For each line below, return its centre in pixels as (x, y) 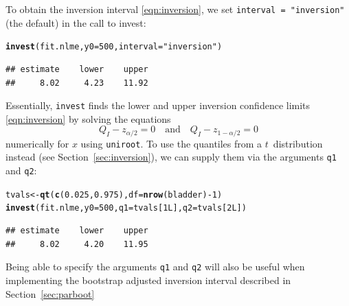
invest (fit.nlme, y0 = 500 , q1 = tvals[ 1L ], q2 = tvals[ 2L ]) (126, 208)
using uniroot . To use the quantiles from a (171, 143)
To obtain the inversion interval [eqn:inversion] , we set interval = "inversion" (175, 9)
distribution (298, 143)
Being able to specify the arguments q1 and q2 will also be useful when (155, 267)
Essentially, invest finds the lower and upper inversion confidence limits (158, 105)
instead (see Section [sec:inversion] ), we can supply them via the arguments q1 (171, 157)
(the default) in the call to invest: (76, 22)
